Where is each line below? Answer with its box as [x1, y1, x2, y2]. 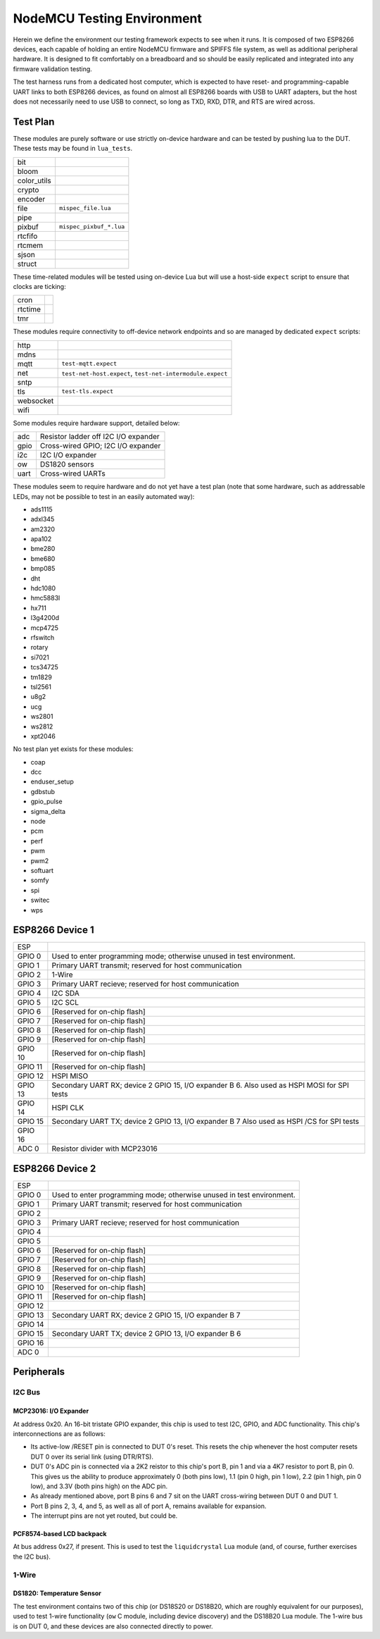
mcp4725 [30, 624, 59, 632]
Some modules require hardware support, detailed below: [13, 419, 180, 427]
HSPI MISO [51, 1071, 89, 1081]
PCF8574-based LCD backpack [13, 1530, 107, 1538]
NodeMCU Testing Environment [13, 11, 202, 26]
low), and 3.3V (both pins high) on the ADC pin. [30, 1482, 168, 1490]
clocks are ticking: [13, 282, 66, 290]
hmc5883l [30, 594, 61, 602]
